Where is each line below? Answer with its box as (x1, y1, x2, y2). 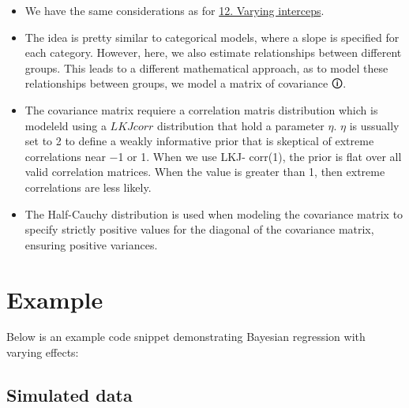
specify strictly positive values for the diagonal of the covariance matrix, (24, 221, 374, 238)
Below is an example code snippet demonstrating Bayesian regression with (6, 328, 366, 345)
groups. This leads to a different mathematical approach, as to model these (24, 59, 388, 76)
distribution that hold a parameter (157, 117, 325, 133)
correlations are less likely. (24, 178, 152, 195)
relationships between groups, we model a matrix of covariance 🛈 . (24, 75, 347, 92)
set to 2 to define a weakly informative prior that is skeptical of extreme (24, 133, 374, 149)
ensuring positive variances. (24, 236, 158, 253)
